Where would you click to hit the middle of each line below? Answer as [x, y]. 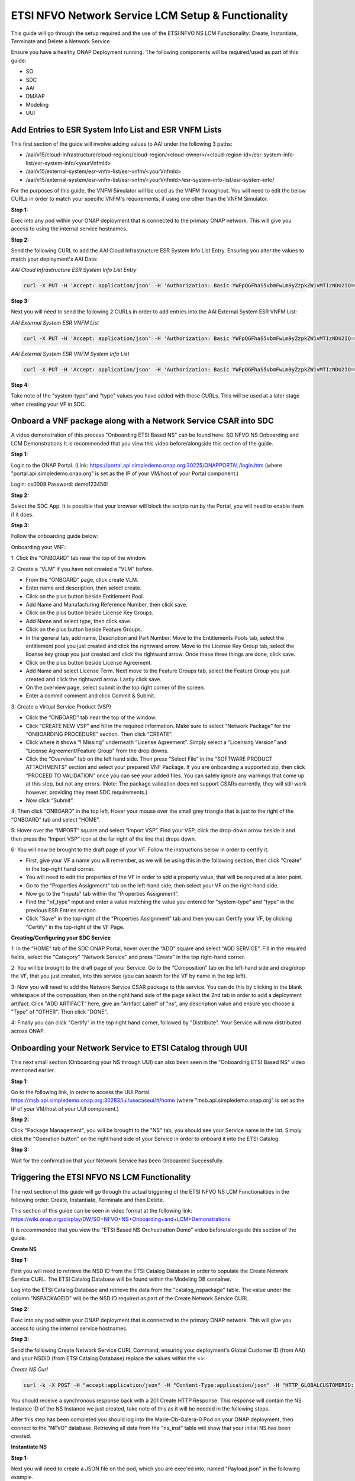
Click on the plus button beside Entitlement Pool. [85, 596]
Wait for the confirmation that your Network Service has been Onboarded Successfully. [117, 1161]
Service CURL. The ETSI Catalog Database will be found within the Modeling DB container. [121, 1279]
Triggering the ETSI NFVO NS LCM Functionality [101, 1177]
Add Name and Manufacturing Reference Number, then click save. [106, 605]
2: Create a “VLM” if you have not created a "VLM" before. [82, 569]
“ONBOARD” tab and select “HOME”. [56, 819]
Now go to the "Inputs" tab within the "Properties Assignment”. [102, 893]
